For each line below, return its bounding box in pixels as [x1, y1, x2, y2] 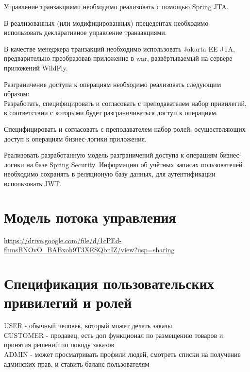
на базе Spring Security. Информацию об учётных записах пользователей [26, 159, 243, 169]
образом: [4, 89, 30, 99]
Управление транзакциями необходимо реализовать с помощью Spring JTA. [4, 1, 229, 11]
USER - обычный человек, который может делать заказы [4, 320, 172, 331]
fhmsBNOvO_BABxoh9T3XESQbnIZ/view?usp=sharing [4, 245, 175, 255]
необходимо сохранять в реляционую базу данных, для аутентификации [4, 169, 216, 179]
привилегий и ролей [4, 292, 132, 312]
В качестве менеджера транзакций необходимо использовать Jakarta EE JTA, [4, 43, 235, 53]
